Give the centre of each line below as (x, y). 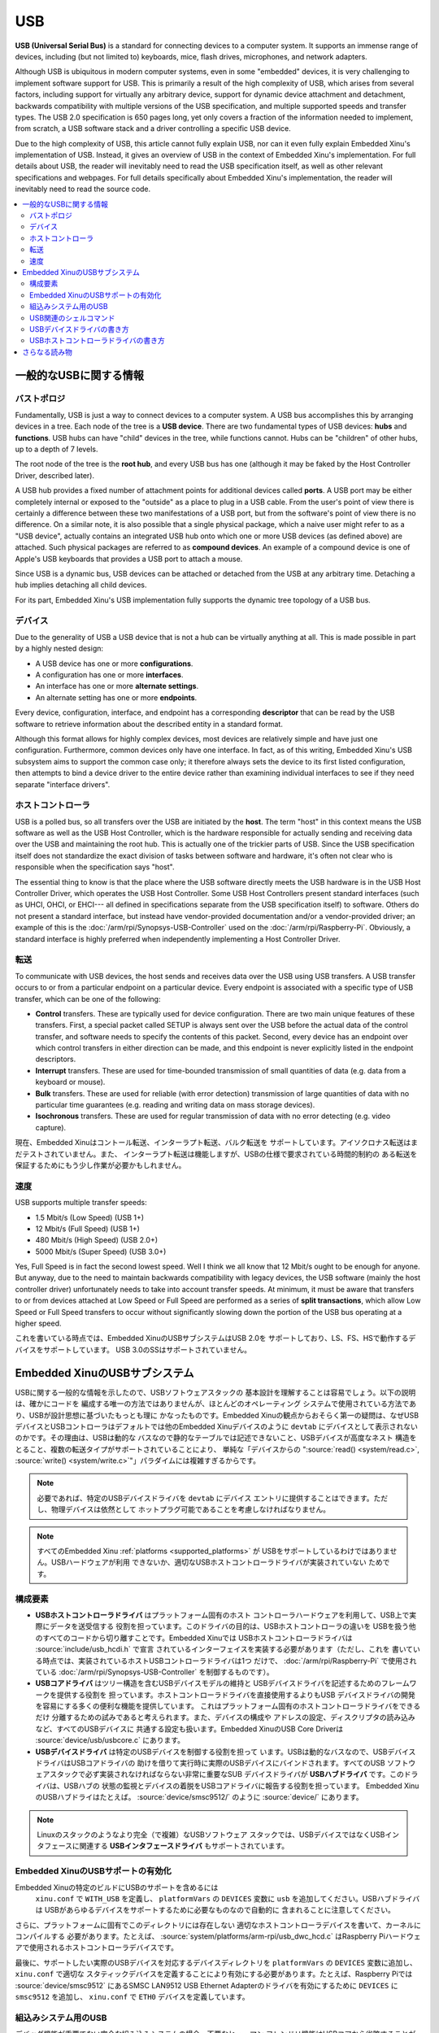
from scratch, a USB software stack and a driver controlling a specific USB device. (153, 128)
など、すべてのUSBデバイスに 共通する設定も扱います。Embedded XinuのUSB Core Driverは (189, 1729)
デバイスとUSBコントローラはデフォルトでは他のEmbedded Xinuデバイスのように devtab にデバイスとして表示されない (217, 1426)
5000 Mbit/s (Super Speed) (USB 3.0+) (101, 1252)
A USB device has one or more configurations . (114, 664)
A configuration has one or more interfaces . (109, 675)
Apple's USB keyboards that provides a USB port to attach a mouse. (129, 559)
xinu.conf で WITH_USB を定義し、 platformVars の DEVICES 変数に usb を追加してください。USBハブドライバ (228, 1898)
